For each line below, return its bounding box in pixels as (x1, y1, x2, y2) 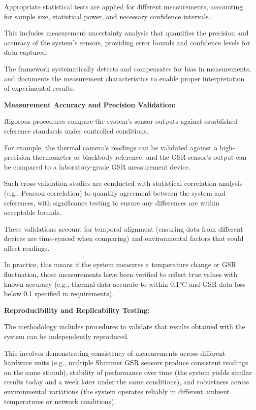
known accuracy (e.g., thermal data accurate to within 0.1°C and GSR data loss (4, 278, 246, 289)
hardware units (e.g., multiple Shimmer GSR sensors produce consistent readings (4, 357, 248, 368)
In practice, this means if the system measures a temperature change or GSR (4, 259, 236, 270)
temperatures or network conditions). (4, 396, 116, 406)
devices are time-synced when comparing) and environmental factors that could (4, 233, 244, 243)
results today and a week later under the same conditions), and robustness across (4, 376, 249, 387)
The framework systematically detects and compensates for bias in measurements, (4, 63, 251, 73)
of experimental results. (4, 83, 75, 93)
